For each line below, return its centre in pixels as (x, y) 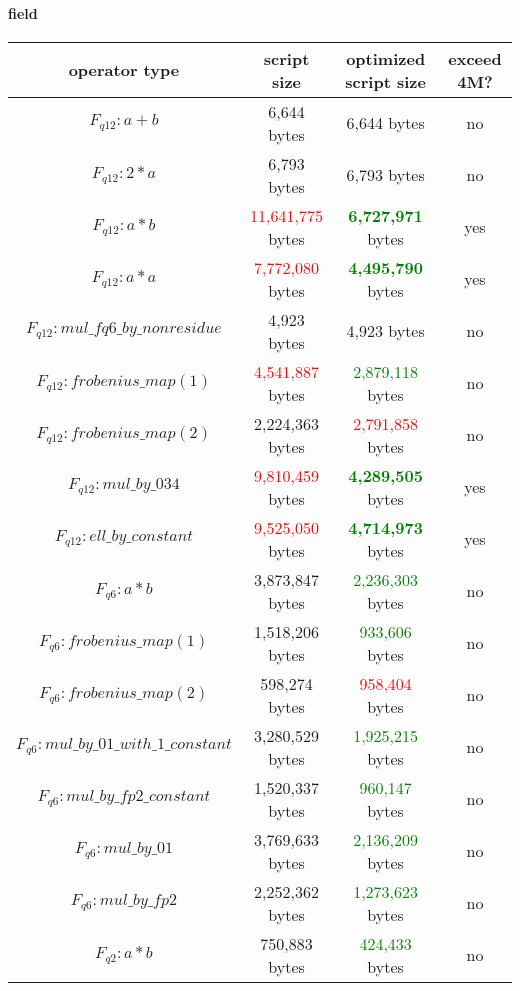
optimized (386, 58)
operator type (124, 70)
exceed (475, 58)
